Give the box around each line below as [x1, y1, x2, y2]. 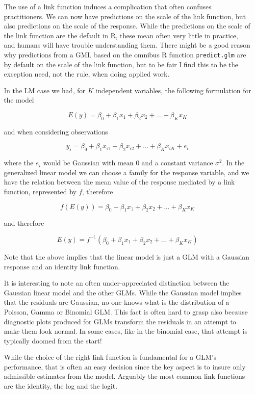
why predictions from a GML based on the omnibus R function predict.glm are [4, 49, 246, 59]
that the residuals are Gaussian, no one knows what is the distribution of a [4, 297, 229, 307]
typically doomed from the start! [4, 335, 102, 345]
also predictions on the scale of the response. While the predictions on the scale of [4, 21, 251, 31]
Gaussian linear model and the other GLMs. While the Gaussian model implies [4, 287, 242, 297]
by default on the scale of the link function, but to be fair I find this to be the [4, 59, 238, 69]
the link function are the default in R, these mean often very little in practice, [4, 30, 238, 40]
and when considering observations [4, 126, 108, 136]
